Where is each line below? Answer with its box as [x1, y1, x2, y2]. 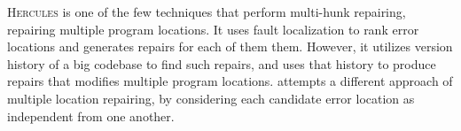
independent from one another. [7, 106, 175, 125]
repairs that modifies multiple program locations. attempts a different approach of [7, 72, 453, 90]
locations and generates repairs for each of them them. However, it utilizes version [7, 37, 453, 56]
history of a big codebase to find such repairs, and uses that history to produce [7, 54, 436, 73]
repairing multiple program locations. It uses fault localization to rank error [7, 19, 419, 38]
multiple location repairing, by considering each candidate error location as [7, 89, 415, 107]
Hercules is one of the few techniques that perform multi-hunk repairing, [7, 3, 406, 20]
